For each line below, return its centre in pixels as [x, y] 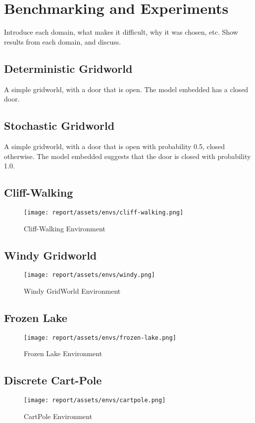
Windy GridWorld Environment [72, 291]
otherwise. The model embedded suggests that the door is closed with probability [127, 156]
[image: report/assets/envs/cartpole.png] [95, 400]
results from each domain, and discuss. [63, 41]
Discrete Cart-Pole [53, 380]
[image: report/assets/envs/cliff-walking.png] [104, 212]
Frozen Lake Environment [63, 353]
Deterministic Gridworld [68, 68]
